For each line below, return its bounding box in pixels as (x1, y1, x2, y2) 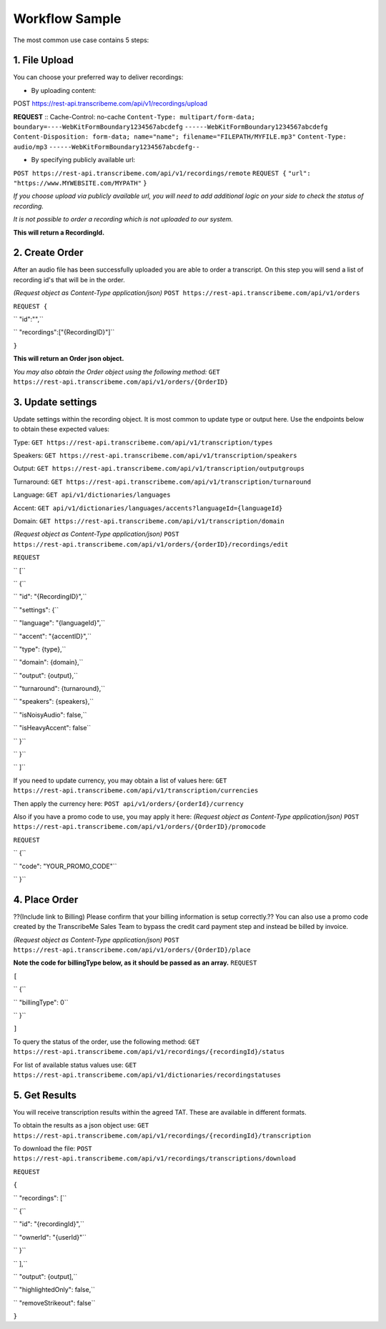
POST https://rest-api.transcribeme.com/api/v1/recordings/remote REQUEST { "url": (13, 169, 311, 177)
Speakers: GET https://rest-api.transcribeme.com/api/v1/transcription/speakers (13, 451, 297, 460)
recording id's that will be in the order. (13, 275, 125, 284)
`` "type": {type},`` (13, 644, 66, 653)
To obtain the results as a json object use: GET (13, 1121, 149, 1130)
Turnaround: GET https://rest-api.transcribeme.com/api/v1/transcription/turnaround (13, 477, 312, 486)
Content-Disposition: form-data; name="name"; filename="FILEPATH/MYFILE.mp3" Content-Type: (13, 133, 347, 141)
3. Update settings (13, 396, 97, 408)
